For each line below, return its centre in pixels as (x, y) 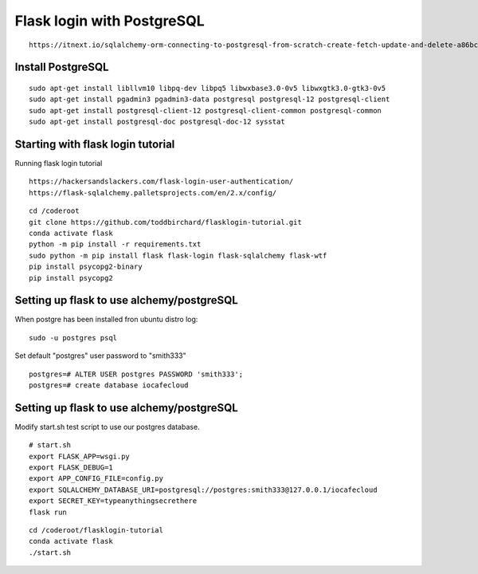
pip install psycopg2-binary (86, 267)
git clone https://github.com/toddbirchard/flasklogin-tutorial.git (165, 222)
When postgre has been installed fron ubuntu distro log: (106, 320)
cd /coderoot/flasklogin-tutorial (96, 531)
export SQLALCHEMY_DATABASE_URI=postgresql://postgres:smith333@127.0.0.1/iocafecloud (203, 489)
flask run (48, 512)
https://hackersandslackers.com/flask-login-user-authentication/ (161, 182)
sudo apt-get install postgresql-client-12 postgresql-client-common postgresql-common (206, 110)
